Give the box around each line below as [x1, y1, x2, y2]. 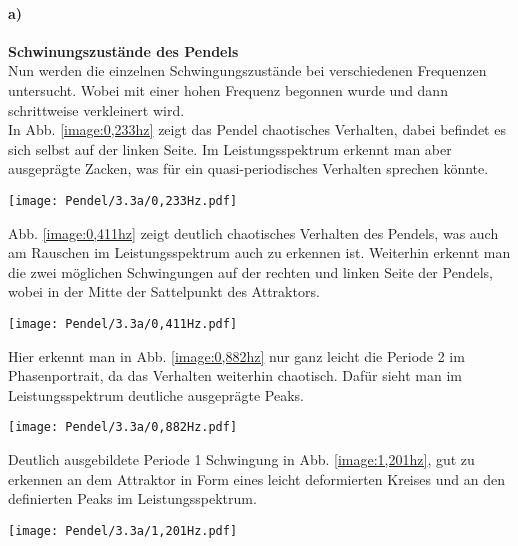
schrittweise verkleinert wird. [8, 99, 185, 120]
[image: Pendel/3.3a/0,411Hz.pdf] [8, 316, 238, 331]
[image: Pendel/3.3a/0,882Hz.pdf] [8, 420, 238, 435]
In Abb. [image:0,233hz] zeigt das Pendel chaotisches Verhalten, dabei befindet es [8, 119, 506, 140]
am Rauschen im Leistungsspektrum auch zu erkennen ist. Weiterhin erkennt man [8, 242, 511, 263]
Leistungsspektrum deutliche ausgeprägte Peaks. [8, 384, 305, 405]
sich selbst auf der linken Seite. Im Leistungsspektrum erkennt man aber [8, 138, 452, 159]
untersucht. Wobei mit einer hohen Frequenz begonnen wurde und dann [8, 79, 448, 100]
